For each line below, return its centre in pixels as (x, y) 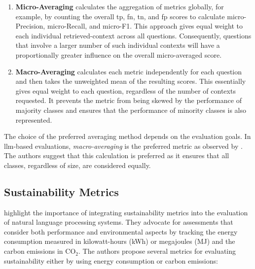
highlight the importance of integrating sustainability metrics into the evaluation (126, 212)
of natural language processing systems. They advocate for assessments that (119, 222)
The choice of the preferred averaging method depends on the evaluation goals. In (127, 136)
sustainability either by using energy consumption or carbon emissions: (111, 260)
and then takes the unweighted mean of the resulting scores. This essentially (131, 81)
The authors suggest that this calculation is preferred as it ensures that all (117, 155)
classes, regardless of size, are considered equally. (77, 165)
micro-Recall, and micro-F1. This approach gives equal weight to (145, 26)
